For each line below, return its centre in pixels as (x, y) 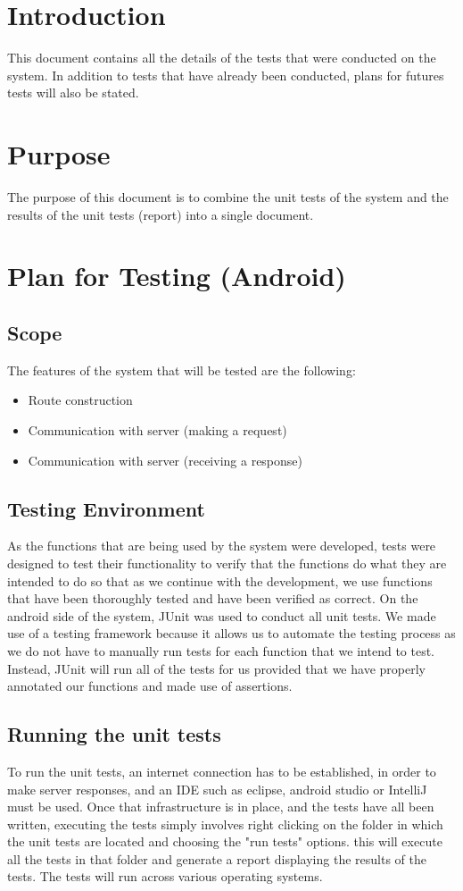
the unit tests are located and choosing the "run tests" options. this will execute (225, 841)
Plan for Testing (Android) (177, 276)
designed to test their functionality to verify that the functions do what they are (227, 563)
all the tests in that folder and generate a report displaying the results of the (217, 858)
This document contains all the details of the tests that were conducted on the (222, 58)
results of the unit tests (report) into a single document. (161, 214)
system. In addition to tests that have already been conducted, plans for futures (226, 75)
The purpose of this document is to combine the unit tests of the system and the (228, 197)
